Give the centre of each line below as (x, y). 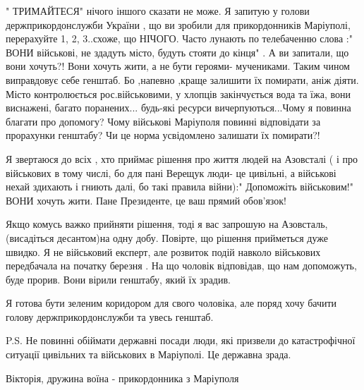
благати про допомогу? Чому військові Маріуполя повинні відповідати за (163, 121)
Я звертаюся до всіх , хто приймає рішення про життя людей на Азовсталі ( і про (182, 158)
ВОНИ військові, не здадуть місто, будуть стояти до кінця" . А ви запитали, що (177, 52)
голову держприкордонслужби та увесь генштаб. (110, 316)
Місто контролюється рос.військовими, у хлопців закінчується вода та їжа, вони (178, 93)
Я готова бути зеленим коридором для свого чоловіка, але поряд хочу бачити (171, 303)
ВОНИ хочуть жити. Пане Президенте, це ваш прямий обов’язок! (146, 200)
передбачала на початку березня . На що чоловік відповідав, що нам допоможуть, (181, 266)
